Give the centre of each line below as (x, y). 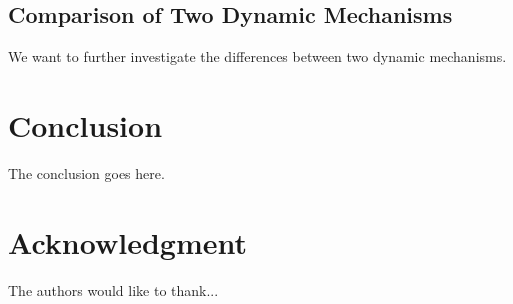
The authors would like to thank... (113, 289)
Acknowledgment (127, 241)
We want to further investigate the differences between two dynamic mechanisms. (257, 56)
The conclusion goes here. (86, 172)
